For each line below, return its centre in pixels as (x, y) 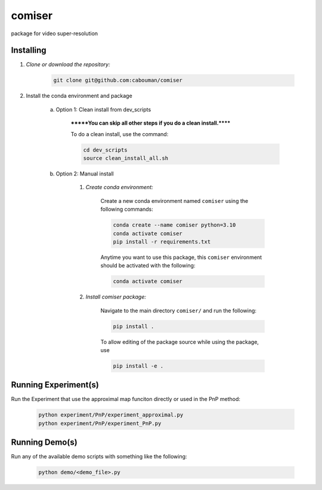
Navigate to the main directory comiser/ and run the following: (178, 310)
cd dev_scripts (105, 150)
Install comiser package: (116, 297)
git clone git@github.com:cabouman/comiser (118, 80)
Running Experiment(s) (55, 385)
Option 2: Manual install (85, 174)
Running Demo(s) (44, 443)
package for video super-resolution (55, 33)
